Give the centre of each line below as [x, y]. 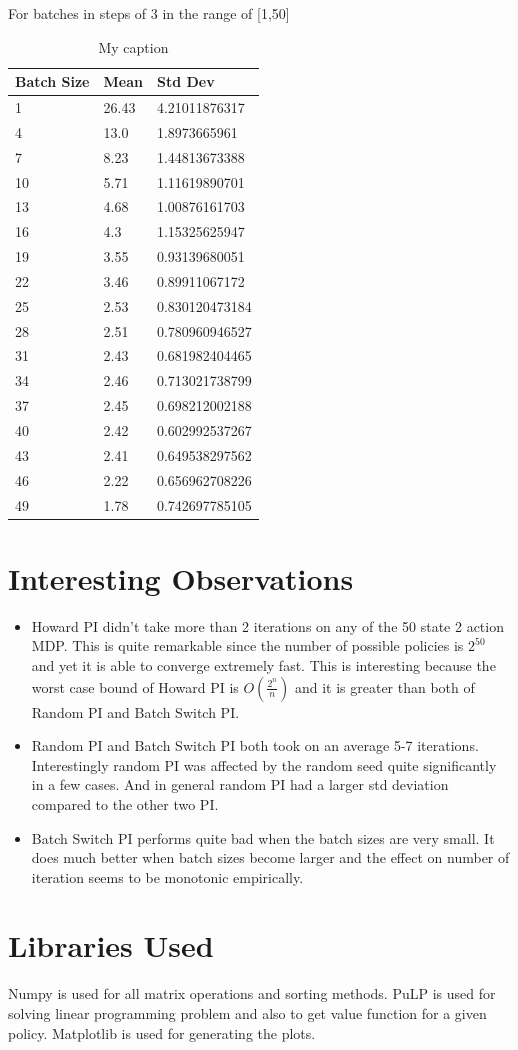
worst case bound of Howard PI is [135, 686]
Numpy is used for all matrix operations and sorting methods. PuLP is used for [252, 993]
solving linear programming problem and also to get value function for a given [247, 1013]
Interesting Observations [181, 577]
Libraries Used [111, 945]
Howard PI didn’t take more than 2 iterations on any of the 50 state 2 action [267, 625]
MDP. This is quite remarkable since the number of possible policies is [247, 645]
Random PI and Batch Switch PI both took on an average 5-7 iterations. [255, 745]
